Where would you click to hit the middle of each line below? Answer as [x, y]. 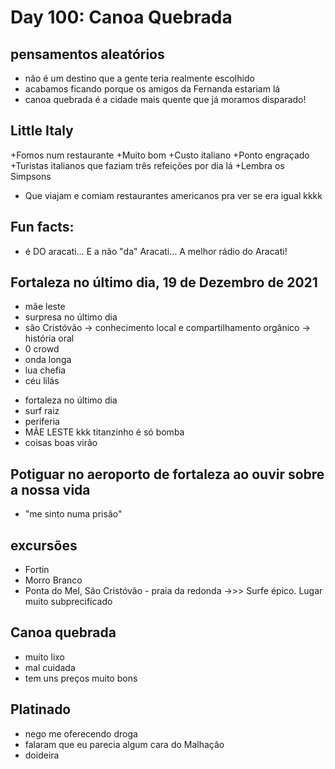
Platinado [41, 709]
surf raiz [42, 411]
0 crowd [42, 349]
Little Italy [42, 131]
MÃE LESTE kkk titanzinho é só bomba [104, 432]
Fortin [37, 570]
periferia [42, 422]
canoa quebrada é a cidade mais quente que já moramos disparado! [165, 99]
